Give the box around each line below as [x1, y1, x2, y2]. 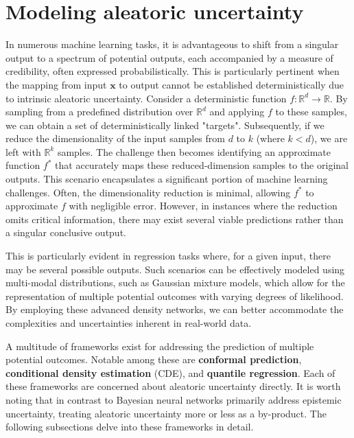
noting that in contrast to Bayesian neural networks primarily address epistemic [5, 392, 342, 406]
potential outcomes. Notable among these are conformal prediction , [5, 352, 302, 367]
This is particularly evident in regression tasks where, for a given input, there [5, 249, 331, 263]
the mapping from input [5, 77, 107, 91]
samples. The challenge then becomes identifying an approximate [57, 144, 331, 159]
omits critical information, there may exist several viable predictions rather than [5, 211, 344, 226]
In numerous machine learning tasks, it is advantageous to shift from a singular [5, 37, 339, 51]
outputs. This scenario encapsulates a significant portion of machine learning [5, 172, 328, 186]
